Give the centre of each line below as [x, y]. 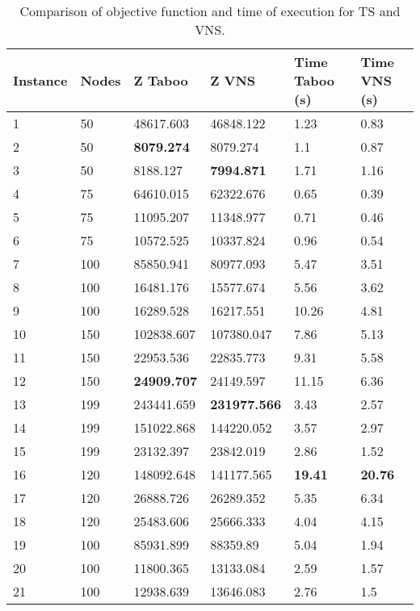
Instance [40, 80]
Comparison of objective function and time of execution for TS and [210, 11]
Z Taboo [161, 80]
